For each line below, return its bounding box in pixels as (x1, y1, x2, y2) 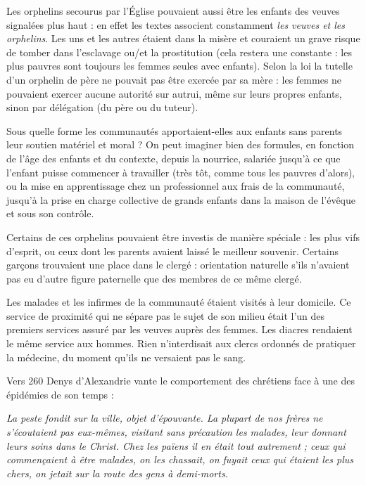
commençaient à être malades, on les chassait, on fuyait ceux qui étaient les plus (6, 452, 353, 467)
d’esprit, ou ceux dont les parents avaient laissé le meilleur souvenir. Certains (6, 243, 339, 258)
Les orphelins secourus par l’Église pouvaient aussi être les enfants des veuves (6, 4, 340, 18)
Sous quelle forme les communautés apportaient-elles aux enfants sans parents (6, 123, 343, 138)
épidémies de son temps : (6, 387, 114, 401)
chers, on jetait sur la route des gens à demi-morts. (6, 465, 228, 480)
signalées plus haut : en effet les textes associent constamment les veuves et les (6, 17, 345, 32)
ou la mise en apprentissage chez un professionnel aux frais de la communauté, (6, 179, 345, 193)
